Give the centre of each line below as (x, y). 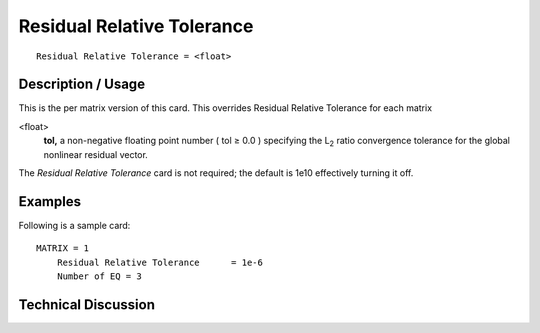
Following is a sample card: (74, 225)
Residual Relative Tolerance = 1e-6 (160, 262)
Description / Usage (81, 84)
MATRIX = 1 (63, 248)
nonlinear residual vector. (96, 154)
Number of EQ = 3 (99, 276)
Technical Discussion (86, 304)
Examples (50, 201)
